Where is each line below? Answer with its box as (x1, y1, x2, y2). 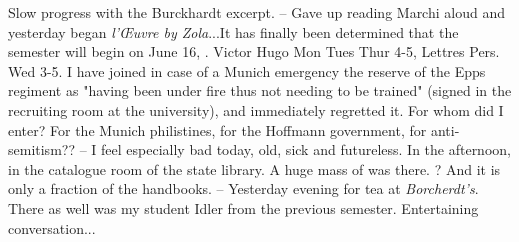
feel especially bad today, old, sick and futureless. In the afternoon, (101, 139, 511, 160)
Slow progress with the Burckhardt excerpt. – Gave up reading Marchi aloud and (8, 2, 505, 22)
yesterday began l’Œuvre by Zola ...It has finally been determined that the (8, 21, 459, 42)
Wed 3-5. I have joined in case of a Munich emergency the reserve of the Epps (8, 60, 486, 81)
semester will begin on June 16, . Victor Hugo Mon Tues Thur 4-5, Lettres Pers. (8, 41, 500, 62)
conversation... (8, 217, 96, 238)
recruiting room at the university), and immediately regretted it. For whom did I (8, 99, 504, 120)
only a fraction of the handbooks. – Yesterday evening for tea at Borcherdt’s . (8, 178, 479, 199)
